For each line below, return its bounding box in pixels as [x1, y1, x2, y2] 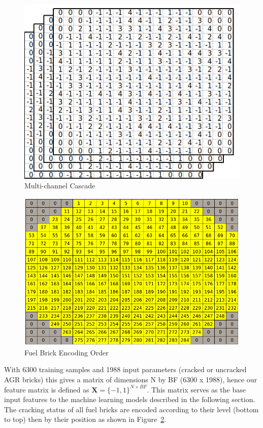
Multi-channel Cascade [24, 180, 95, 191]
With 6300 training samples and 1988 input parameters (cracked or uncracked [4, 364, 247, 375]
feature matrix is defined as [4, 384, 89, 394]
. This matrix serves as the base [147, 384, 246, 394]
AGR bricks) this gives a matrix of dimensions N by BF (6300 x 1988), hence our [4, 374, 257, 385]
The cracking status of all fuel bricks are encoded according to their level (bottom [4, 404, 259, 414]
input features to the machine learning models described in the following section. [4, 394, 255, 405]
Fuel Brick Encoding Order [24, 347, 109, 357]
